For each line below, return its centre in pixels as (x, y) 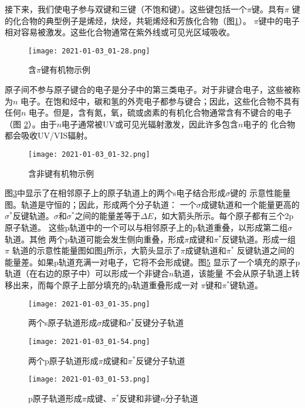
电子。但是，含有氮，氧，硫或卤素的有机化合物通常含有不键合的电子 (160, 112)
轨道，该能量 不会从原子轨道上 (233, 273)
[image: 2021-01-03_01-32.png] (89, 154)
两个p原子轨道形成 (63, 360)
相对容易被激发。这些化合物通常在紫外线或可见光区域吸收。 (120, 32)
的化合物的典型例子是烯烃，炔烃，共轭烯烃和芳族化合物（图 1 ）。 (128, 20)
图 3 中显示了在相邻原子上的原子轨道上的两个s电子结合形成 (115, 193)
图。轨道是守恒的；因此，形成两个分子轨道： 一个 (101, 204)
